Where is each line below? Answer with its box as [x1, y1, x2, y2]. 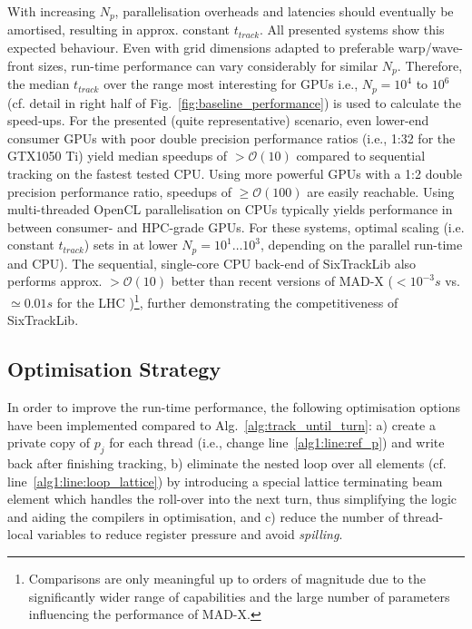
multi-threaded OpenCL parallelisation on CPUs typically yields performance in [7, 200, 453, 219]
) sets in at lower [84, 235, 178, 254]
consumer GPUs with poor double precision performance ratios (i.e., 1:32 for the [7, 128, 456, 147]
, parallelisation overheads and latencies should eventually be [114, 2, 454, 20]
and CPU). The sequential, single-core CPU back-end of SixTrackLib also [7, 253, 417, 272]
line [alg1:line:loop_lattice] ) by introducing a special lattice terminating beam [7, 471, 443, 490]
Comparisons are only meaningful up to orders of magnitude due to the [28, 568, 426, 587]
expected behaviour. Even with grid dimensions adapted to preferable [7, 38, 394, 57]
